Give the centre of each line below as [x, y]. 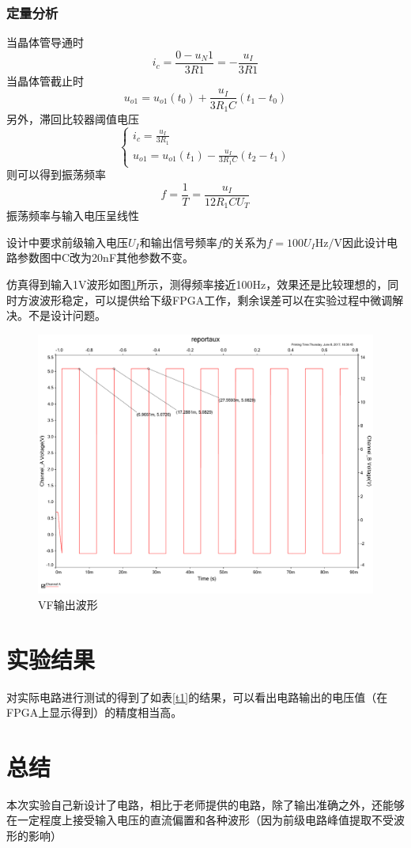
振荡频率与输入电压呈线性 [73, 216]
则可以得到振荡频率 [56, 174]
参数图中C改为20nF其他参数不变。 [106, 257]
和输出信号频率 [178, 242]
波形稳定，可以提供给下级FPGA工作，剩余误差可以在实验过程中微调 [216, 299]
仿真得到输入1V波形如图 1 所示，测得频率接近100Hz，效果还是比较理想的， [197, 284]
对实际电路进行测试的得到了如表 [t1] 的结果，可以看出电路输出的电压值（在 [197, 697]
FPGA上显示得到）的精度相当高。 [94, 712]
